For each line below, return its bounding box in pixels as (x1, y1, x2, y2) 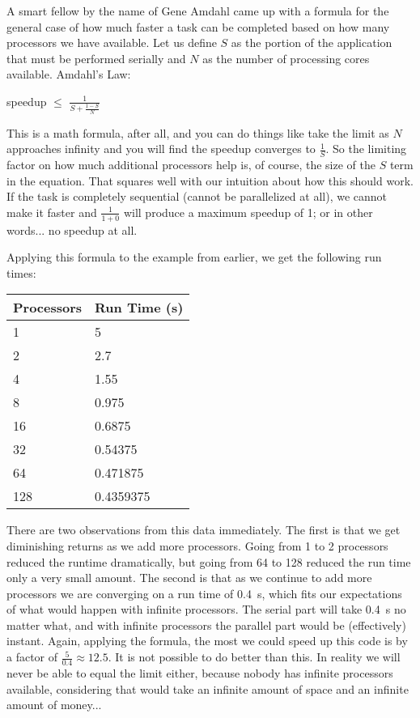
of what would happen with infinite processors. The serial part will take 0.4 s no (6, 601, 406, 618)
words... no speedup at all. (6, 221, 138, 238)
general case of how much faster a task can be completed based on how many (6, 18, 390, 35)
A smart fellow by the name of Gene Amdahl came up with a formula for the (6, 2, 389, 19)
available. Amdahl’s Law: (6, 66, 131, 83)
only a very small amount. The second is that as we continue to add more (6, 569, 372, 586)
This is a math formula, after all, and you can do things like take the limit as (6, 124, 389, 141)
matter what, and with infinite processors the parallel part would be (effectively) (6, 616, 406, 633)
